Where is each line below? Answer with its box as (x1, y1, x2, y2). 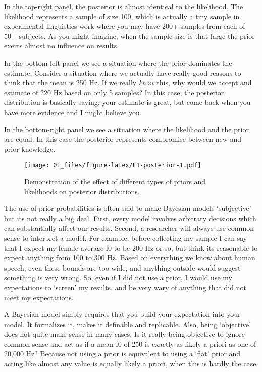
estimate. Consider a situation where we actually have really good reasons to (4, 67, 241, 78)
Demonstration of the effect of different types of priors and (24, 176, 206, 186)
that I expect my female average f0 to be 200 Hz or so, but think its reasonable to (4, 242, 258, 253)
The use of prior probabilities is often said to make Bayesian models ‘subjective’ (4, 203, 251, 214)
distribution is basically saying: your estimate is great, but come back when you (4, 97, 251, 108)
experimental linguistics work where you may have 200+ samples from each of (4, 21, 245, 31)
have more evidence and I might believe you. (4, 107, 142, 117)
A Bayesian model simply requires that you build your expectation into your (4, 309, 241, 320)
